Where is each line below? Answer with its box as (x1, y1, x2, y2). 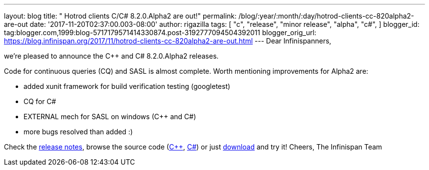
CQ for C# (24, 97, 56, 106)
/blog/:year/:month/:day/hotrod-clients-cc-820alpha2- (238, 12, 414, 20)
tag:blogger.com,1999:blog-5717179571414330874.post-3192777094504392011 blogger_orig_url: (4, 28, 316, 37)
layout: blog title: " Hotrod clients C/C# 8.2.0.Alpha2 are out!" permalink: (4, 12, 237, 20)
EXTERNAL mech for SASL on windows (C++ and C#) (24, 112, 196, 121)
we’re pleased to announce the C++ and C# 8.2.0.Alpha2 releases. (4, 52, 219, 60)
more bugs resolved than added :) (24, 127, 133, 136)
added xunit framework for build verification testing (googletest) (24, 82, 231, 90)
